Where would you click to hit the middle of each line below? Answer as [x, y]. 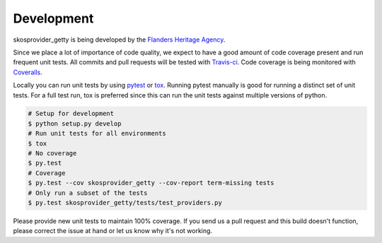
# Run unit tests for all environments [97, 134]
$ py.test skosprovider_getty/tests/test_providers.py [125, 202]
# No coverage [52, 153]
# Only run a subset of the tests [88, 193]
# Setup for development [71, 114]
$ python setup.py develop [75, 123]
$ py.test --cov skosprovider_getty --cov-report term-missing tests [151, 183]
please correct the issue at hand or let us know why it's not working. [112, 231]
